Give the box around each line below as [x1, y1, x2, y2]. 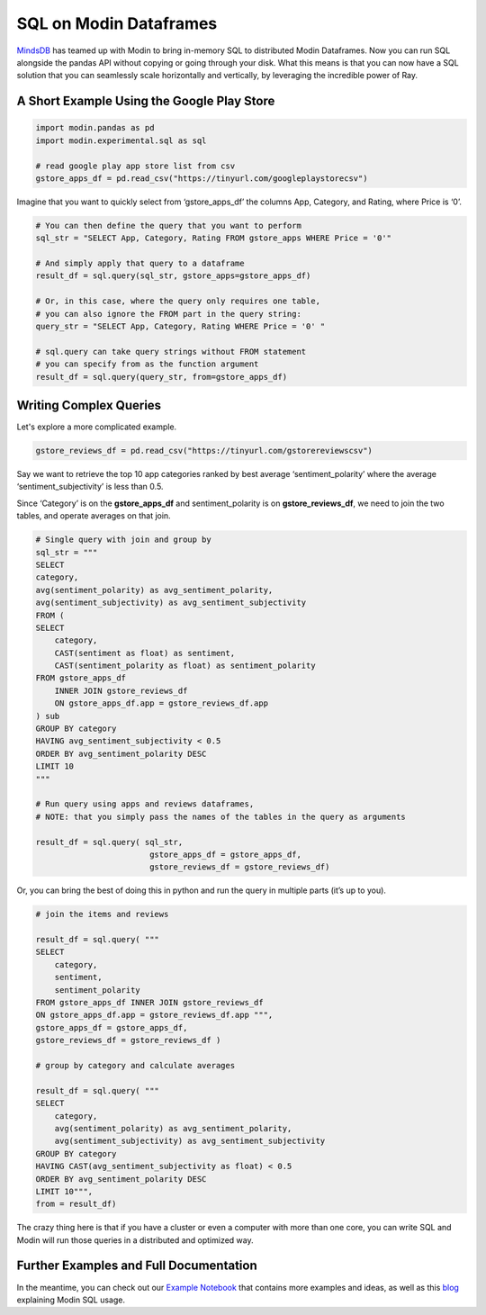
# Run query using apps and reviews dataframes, [35, 799, 255, 809]
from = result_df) [35, 1199, 117, 1210]
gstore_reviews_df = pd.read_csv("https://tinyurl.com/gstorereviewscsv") [35, 446, 373, 456]
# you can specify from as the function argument [35, 359, 259, 369]
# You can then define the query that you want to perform [35, 221, 301, 230]
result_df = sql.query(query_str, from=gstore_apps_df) [35, 372, 288, 382]
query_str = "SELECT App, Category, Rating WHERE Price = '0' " [35, 320, 326, 331]
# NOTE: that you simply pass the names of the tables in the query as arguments [35, 811, 407, 822]
